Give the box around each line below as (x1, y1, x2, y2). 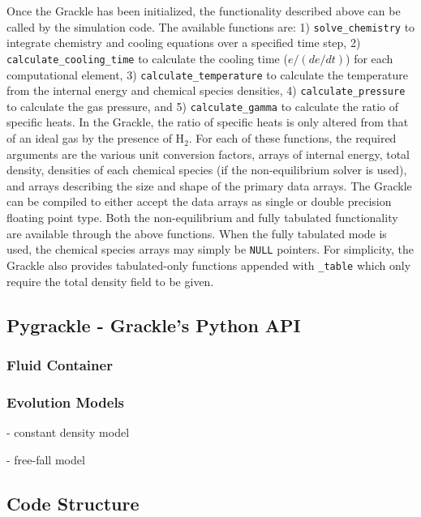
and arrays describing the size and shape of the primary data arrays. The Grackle (6, 177, 412, 194)
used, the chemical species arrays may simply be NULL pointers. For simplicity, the (6, 241, 415, 258)
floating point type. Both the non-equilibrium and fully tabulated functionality (6, 209, 398, 226)
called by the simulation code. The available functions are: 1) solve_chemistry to (6, 18, 415, 35)
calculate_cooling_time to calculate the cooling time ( (6, 49, 288, 66)
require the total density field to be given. (6, 272, 214, 289)
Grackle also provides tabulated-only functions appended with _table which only (6, 256, 411, 273)
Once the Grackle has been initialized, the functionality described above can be (6, 2, 401, 19)
